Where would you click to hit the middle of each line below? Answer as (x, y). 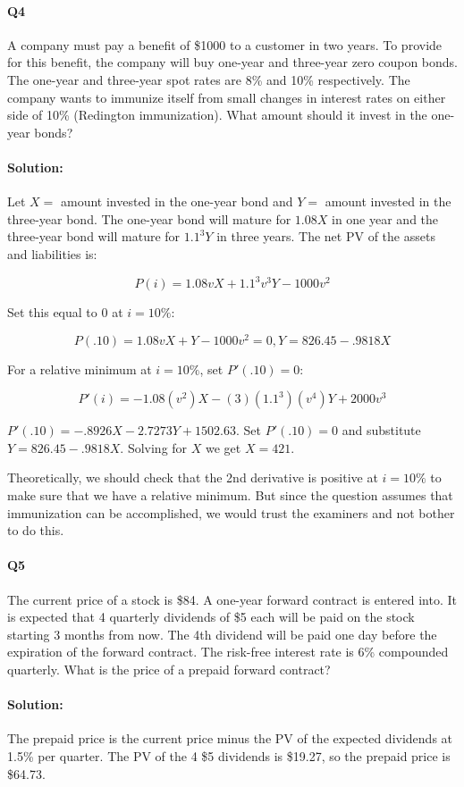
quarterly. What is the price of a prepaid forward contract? (169, 670)
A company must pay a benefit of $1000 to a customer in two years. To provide (225, 44)
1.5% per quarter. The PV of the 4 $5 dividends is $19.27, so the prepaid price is (229, 756)
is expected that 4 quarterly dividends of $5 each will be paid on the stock (211, 617)
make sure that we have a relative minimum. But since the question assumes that (230, 495)
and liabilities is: (52, 253)
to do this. (36, 530)
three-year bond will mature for (94, 236)
